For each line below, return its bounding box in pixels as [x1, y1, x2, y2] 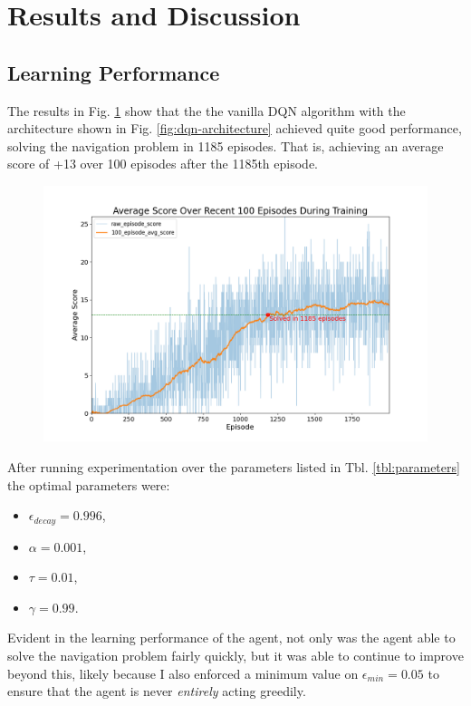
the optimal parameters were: [7, 475, 170, 494]
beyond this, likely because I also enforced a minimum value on [7, 663, 359, 682]
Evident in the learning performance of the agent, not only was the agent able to [7, 628, 456, 647]
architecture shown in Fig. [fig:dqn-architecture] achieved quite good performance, [7, 119, 462, 138]
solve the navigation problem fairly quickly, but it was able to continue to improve [7, 645, 464, 664]
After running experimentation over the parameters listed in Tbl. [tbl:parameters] [7, 457, 460, 476]
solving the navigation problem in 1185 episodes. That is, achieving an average [7, 136, 444, 155]
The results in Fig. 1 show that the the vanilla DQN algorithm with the [7, 101, 406, 120]
